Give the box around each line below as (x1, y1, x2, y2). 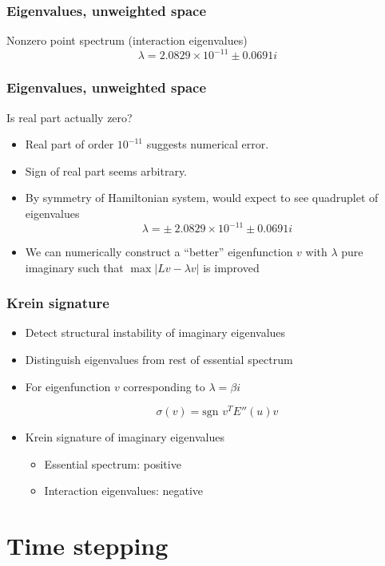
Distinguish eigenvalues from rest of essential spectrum (25, 351, 293, 367)
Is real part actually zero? (6, 109, 133, 125)
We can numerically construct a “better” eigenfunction (25, 243, 293, 259)
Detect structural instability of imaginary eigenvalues (25, 324, 286, 341)
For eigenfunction (25, 378, 111, 394)
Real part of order (25, 136, 114, 152)
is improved (203, 259, 260, 275)
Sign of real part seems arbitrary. (25, 162, 187, 179)
